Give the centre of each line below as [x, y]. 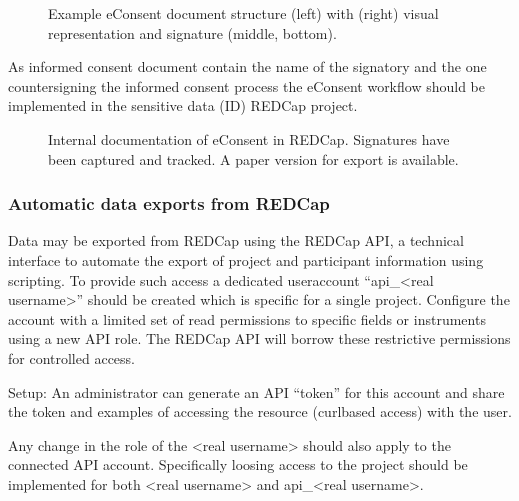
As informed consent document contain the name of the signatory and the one [247, 66]
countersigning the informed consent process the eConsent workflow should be [246, 85]
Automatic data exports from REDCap [169, 203]
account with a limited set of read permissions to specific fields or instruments [247, 318]
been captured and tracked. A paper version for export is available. [253, 158]
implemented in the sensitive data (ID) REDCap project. [183, 105]
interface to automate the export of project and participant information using [246, 259]
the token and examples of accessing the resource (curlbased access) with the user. [260, 411]
